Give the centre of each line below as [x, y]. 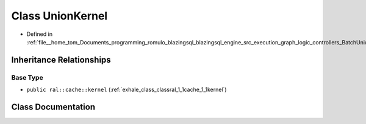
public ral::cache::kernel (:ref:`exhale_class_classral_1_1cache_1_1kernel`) [127, 90]
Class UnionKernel [59, 16]
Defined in [40, 34]
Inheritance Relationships [61, 60]
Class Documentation [53, 107]
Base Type [27, 77]
